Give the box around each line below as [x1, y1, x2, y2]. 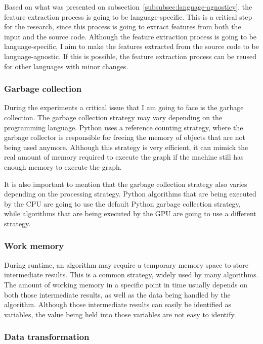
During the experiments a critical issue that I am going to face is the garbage [4, 102, 244, 113]
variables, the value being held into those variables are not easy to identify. [4, 309, 236, 319]
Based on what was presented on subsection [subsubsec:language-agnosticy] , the [4, 2, 252, 12]
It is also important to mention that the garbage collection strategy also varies [4, 178, 247, 189]
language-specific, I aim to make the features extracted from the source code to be [4, 41, 259, 52]
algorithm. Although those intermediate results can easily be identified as [4, 299, 231, 310]
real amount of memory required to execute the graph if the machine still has [4, 152, 244, 162]
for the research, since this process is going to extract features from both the [4, 21, 241, 32]
